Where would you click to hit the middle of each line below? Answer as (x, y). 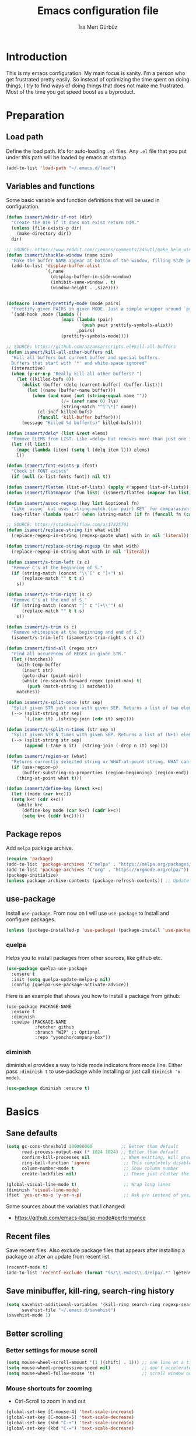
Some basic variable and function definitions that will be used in (83, 200)
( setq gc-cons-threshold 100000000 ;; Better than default (92, 1147)
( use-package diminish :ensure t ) (48, 1088)
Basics (23, 1112)
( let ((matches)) (32, 659)
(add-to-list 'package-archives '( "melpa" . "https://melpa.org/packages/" (100, 864)
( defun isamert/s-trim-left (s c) (48, 562)
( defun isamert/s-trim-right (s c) (49, 595)
